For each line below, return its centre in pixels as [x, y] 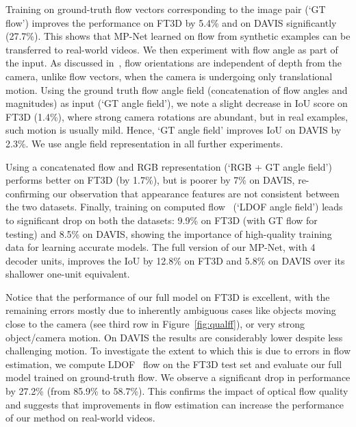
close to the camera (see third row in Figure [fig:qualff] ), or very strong [155, 324]
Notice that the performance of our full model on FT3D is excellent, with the [168, 296]
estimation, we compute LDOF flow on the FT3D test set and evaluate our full [174, 364]
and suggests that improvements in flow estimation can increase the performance [175, 404]
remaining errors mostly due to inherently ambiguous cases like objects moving [171, 310]
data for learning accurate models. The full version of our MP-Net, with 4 [161, 247]
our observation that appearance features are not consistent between [196, 193]
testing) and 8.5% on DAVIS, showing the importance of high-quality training [169, 233]
